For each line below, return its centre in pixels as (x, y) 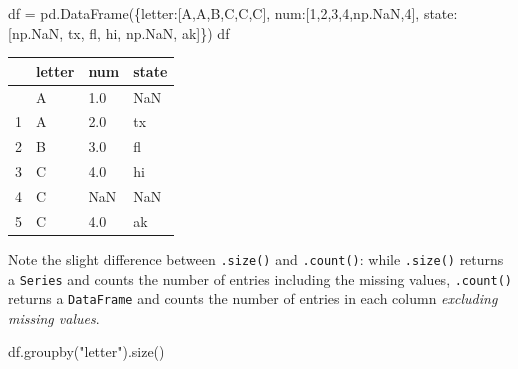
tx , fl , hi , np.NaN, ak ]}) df (148, 32)
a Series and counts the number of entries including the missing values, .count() (260, 278)
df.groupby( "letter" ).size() (86, 351)
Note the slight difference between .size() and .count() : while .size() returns (256, 258)
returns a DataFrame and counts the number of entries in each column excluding (253, 298)
